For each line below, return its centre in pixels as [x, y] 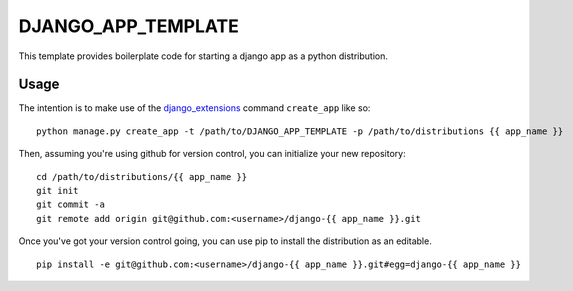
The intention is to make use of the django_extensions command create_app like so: [194, 108]
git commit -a [70, 204]
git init [57, 191]
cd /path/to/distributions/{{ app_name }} [142, 176]
